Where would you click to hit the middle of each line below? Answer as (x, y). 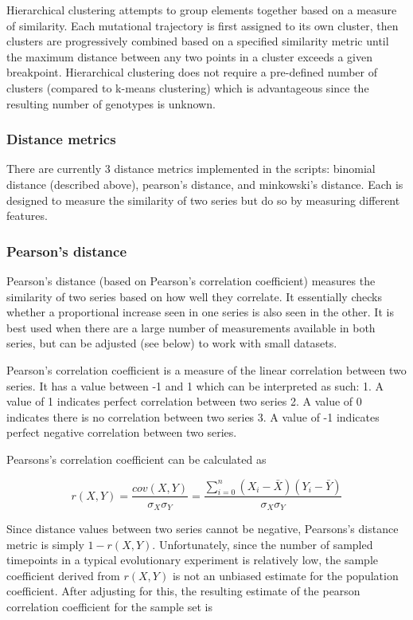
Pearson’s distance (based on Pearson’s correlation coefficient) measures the (191, 280)
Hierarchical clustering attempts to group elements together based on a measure (202, 10)
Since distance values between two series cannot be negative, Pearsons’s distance (203, 528)
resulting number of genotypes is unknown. (111, 103)
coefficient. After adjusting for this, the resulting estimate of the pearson (183, 591)
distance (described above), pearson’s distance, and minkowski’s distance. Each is (205, 184)
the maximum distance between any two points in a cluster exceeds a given (189, 56)
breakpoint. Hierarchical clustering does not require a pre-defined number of (192, 72)
